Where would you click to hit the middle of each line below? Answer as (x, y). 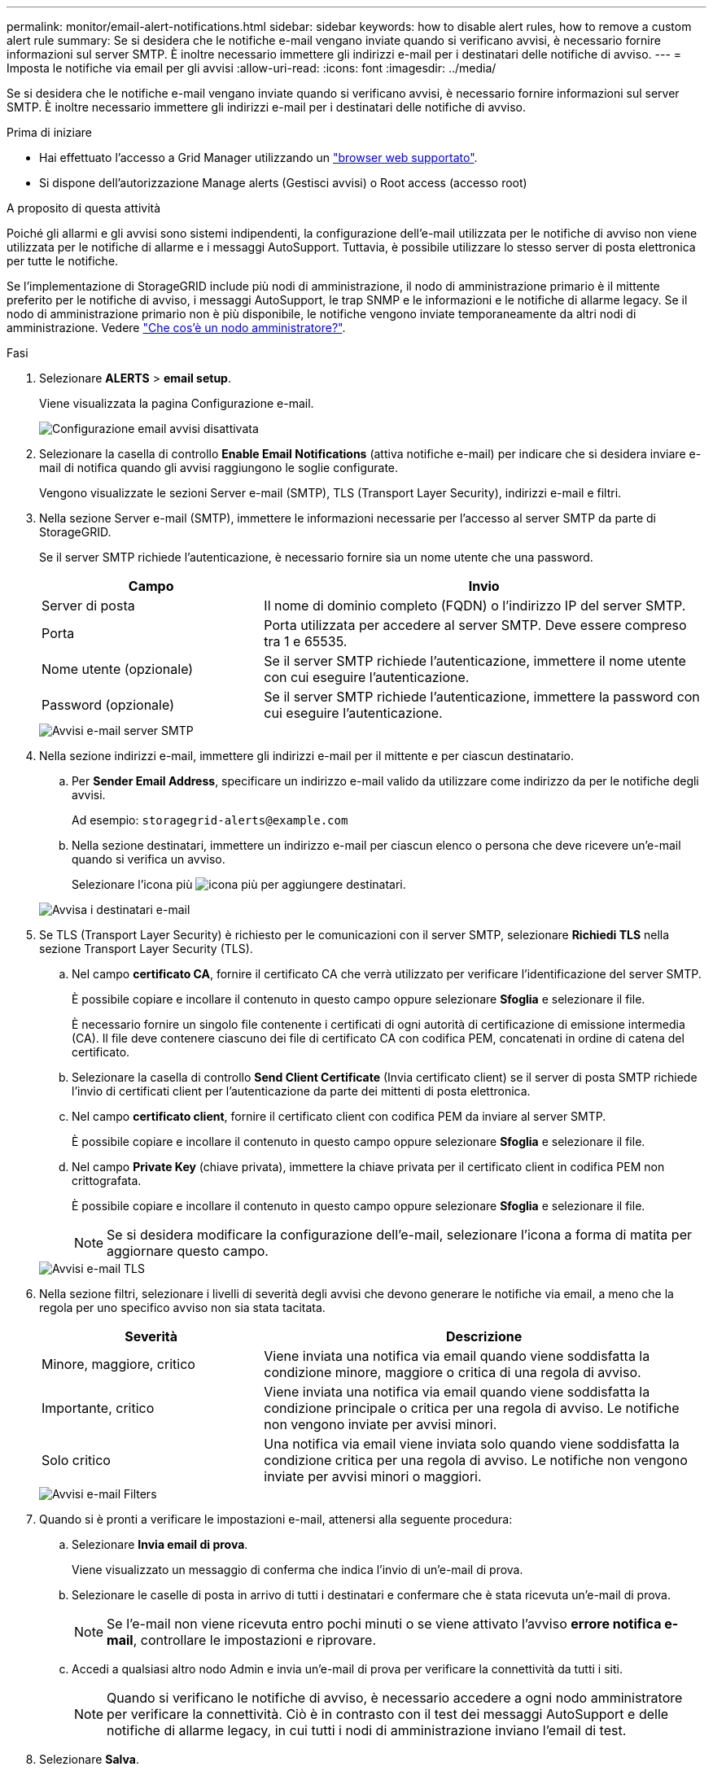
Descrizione (484, 1336)
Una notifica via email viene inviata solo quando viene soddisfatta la (472, 1444)
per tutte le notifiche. (63, 261)
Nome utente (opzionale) (118, 669)
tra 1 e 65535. (306, 641)
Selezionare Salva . (89, 1759)
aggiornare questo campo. (188, 1251)
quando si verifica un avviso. (149, 859)
